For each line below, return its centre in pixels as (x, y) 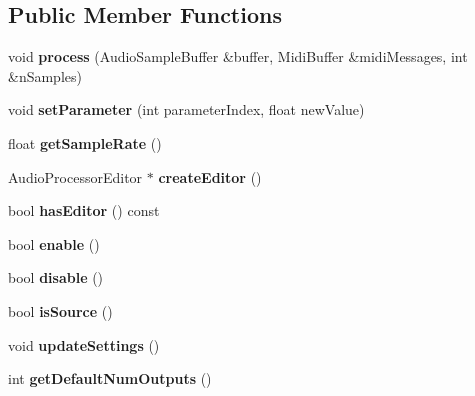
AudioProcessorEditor (75, 176)
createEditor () (210, 176)
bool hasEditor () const (84, 210)
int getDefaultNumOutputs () (110, 378)
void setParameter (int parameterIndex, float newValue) (186, 109)
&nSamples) (45, 75)
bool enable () (54, 243)
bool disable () (56, 277)
